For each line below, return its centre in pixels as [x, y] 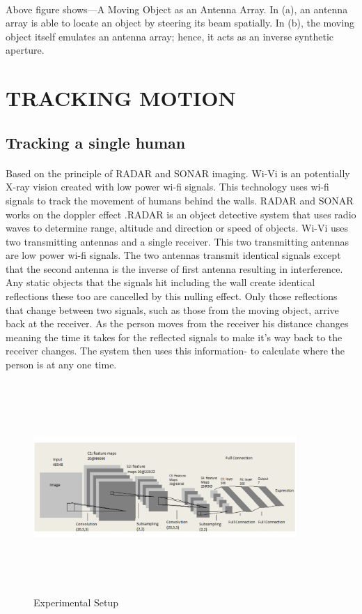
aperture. [25, 50]
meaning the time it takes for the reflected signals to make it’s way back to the [174, 337]
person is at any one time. [61, 365]
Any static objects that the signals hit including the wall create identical [160, 282]
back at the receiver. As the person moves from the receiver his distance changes [177, 323]
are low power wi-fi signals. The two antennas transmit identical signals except [173, 255]
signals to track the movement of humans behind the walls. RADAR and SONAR [180, 200]
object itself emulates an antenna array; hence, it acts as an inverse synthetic [170, 36]
